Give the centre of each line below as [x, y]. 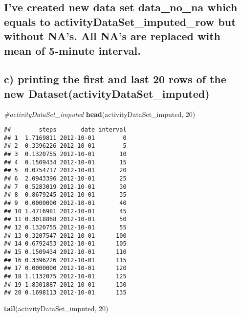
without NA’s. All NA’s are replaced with [112, 36]
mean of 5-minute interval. [72, 50]
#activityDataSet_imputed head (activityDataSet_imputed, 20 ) [100, 114]
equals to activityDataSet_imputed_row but [120, 21]
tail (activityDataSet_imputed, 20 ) [56, 308]
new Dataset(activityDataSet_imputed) [107, 93]
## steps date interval [65, 130]
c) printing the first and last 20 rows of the [115, 79]
